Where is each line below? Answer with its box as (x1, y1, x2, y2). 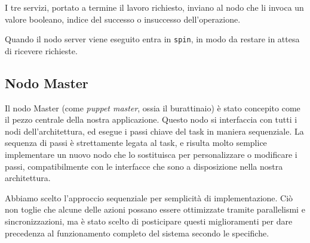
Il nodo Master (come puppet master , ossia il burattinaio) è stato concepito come (5, 101, 300, 114)
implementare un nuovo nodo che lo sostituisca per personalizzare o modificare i (5, 148, 297, 161)
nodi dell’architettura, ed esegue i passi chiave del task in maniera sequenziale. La (5, 124, 304, 137)
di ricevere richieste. (5, 44, 78, 57)
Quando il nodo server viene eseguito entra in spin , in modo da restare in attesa (5, 33, 300, 45)
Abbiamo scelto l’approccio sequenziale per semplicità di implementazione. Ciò (5, 191, 293, 204)
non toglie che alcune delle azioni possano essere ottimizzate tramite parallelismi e (5, 203, 305, 216)
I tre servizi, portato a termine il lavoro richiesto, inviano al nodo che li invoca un (5, 1, 304, 13)
